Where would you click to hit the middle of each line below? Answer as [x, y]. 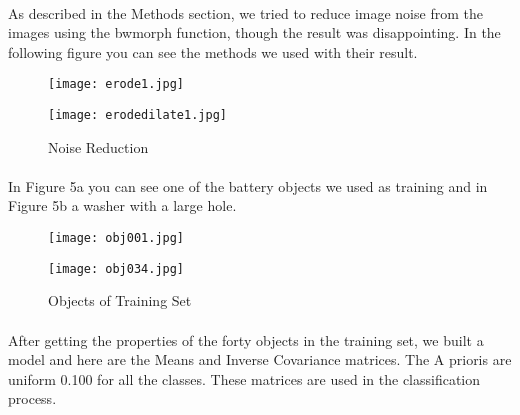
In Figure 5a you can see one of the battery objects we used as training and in [248, 185]
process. [32, 398]
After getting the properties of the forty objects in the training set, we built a [246, 339]
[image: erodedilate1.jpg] [137, 115]
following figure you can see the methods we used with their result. [213, 51]
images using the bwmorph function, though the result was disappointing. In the [254, 32]
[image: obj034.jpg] [116, 268]
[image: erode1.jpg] [116, 84]
